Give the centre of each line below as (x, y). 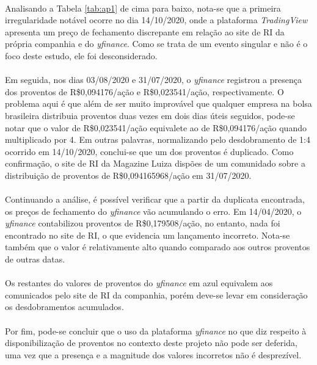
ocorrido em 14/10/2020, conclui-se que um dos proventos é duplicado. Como (149, 151)
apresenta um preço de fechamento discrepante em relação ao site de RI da (145, 31)
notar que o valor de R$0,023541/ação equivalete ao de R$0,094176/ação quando (156, 127)
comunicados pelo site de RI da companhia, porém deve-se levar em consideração (156, 295)
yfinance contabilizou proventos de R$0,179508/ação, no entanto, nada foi (143, 223)
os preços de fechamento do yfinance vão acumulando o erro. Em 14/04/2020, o (153, 211)
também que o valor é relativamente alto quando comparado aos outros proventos (158, 247)
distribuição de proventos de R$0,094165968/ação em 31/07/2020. (128, 175)
